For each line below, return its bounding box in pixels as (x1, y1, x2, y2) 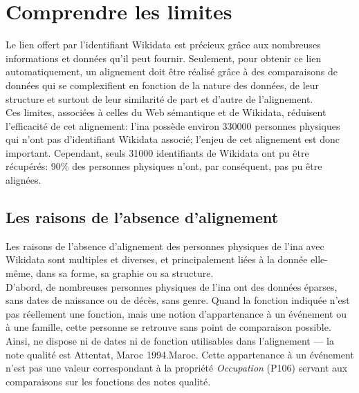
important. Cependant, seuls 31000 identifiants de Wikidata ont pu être (6, 145, 309, 160)
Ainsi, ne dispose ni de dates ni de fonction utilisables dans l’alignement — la (6, 334, 334, 348)
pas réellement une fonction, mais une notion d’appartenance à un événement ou (6, 306, 347, 320)
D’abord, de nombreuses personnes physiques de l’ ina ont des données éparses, (6, 279, 338, 294)
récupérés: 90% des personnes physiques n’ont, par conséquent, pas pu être (6, 159, 322, 173)
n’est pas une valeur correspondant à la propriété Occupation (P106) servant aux (6, 361, 348, 375)
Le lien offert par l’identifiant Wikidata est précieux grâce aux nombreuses (6, 37, 321, 52)
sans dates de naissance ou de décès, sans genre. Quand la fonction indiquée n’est (6, 293, 350, 307)
